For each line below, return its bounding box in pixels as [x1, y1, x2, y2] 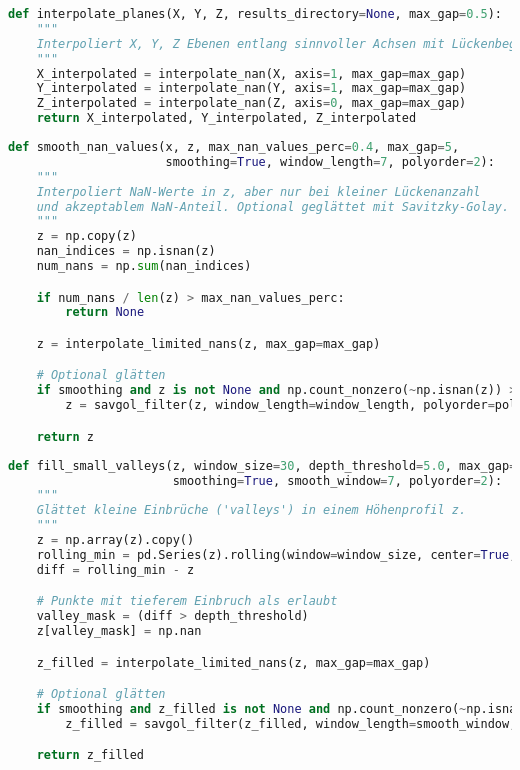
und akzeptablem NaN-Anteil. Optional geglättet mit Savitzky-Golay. [36, 199, 510, 214]
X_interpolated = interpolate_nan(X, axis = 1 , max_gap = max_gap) [36, 66, 467, 81]
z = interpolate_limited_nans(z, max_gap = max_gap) [36, 336, 381, 351]
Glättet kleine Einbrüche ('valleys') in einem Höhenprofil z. [36, 503, 467, 518]
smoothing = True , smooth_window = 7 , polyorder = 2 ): [172, 473, 503, 488]
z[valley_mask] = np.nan [36, 624, 202, 639]
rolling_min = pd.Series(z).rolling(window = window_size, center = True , [36, 547, 517, 562]
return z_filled [36, 748, 145, 763]
